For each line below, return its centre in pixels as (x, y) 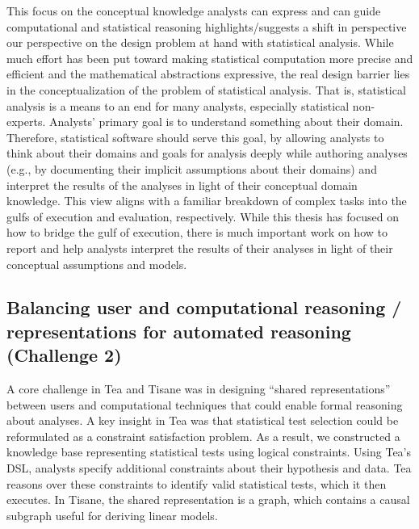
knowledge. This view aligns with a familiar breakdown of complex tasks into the (207, 201)
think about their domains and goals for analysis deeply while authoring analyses (207, 153)
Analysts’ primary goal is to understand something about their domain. (226, 122)
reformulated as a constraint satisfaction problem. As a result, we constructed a (203, 436)
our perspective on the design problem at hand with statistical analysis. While (200, 42)
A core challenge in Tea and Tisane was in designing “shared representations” (199, 389)
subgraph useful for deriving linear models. (112, 515)
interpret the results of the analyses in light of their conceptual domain (182, 185)
